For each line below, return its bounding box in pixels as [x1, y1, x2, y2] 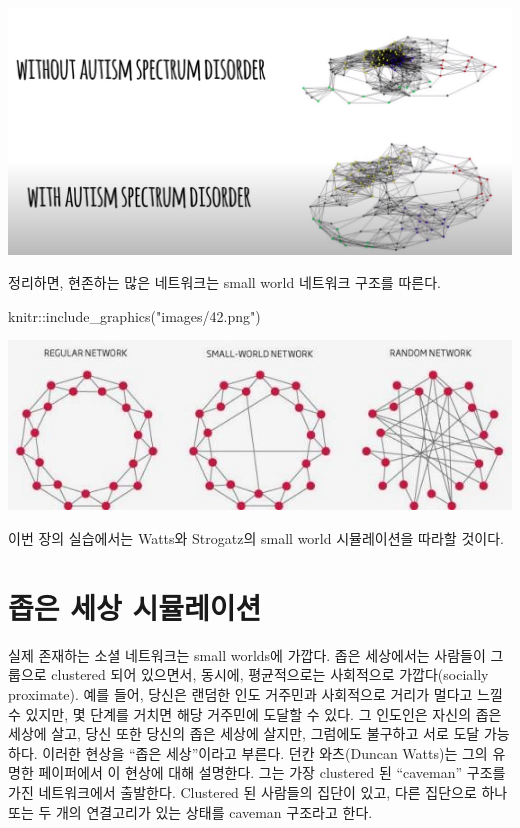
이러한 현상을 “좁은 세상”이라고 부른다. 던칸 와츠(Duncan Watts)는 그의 [42, 742, 488, 763]
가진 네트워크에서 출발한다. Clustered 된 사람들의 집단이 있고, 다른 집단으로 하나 [8, 781, 508, 802]
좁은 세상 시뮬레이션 [8, 586, 262, 627]
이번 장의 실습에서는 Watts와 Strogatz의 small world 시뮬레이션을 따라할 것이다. [8, 528, 504, 549]
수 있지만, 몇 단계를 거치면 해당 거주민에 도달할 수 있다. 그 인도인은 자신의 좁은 [8, 703, 502, 724]
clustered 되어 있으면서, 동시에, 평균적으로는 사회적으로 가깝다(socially [51, 664, 489, 685]
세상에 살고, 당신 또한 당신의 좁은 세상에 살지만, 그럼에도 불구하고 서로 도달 [8, 723, 480, 744]
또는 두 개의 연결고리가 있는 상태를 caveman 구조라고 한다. [8, 801, 373, 822]
